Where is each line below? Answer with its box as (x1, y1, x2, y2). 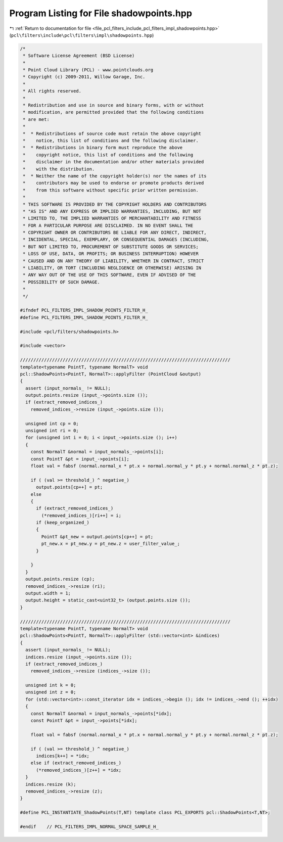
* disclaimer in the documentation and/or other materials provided (23, 159, 204, 165)
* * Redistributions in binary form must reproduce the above (23, 145, 183, 151)
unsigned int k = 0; (25, 682, 76, 688)
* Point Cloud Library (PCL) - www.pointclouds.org (23, 67, 154, 73)
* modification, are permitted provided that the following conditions (23, 109, 204, 115)
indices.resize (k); (25, 781, 76, 787)
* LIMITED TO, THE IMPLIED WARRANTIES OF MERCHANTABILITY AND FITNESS (23, 215, 202, 221)
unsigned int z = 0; (25, 689, 76, 695)
